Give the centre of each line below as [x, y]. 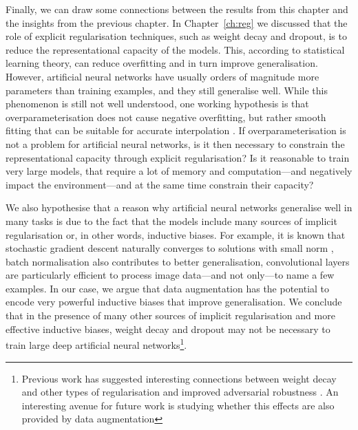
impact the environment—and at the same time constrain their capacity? [160, 184]
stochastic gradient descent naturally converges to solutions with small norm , [170, 248]
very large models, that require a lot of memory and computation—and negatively [179, 171]
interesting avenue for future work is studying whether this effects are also [178, 405]
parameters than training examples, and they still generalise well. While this [167, 90]
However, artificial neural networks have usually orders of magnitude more [162, 76]
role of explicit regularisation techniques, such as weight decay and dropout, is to [176, 36]
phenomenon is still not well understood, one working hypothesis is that [157, 104]
